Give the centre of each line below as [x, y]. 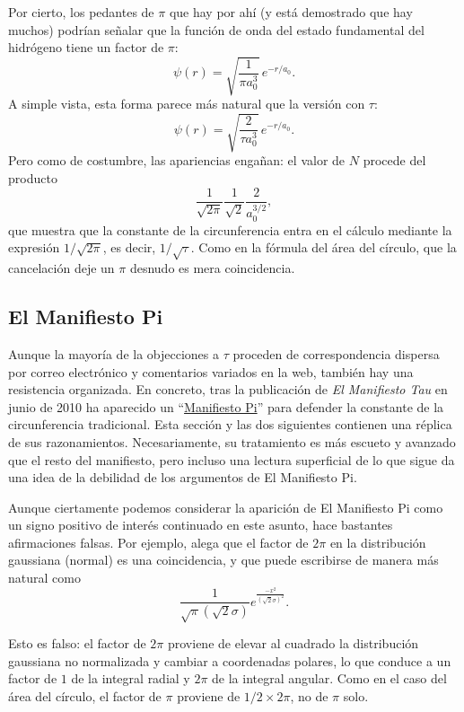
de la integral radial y [131, 678]
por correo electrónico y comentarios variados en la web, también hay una [211, 371]
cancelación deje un [61, 268]
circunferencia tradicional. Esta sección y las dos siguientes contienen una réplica [230, 424]
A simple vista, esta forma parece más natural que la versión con [187, 104]
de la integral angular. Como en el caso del [329, 678]
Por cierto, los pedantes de [81, 12]
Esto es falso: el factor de [77, 643]
